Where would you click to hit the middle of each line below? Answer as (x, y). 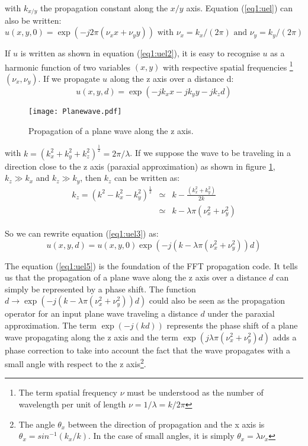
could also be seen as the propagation (217, 300)
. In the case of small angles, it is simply (161, 436)
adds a (285, 337)
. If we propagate (69, 78)
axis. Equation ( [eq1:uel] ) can (239, 8)
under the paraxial (241, 313)
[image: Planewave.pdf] (75, 111)
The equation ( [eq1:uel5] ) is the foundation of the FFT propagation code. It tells (151, 265)
